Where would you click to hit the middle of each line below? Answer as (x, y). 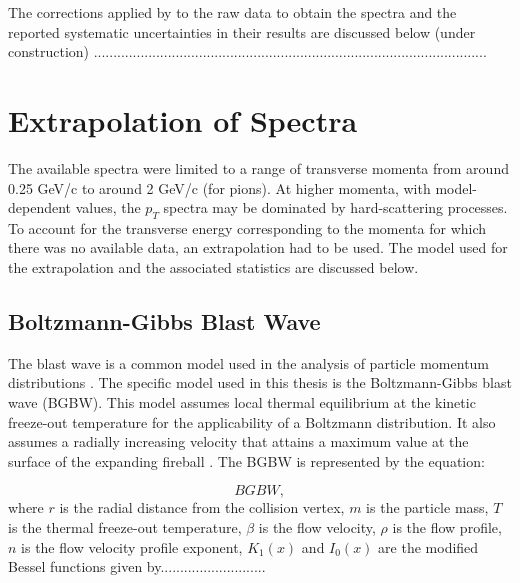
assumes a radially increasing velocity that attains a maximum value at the (238, 441)
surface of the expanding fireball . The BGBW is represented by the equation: (246, 460)
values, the (108, 207)
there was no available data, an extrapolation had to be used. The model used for (258, 247)
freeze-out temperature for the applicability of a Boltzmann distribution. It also (252, 421)
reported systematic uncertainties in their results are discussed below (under (242, 31)
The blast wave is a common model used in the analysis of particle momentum (249, 362)
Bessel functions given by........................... (137, 566)
